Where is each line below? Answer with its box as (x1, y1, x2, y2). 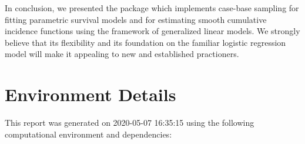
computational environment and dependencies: (5, 128, 172, 140)
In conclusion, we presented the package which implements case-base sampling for (5, 2, 299, 14)
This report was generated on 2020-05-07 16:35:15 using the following (5, 116, 254, 129)
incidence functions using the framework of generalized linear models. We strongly (5, 25, 300, 37)
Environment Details (5, 82, 176, 106)
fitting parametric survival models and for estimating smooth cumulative (5, 13, 267, 25)
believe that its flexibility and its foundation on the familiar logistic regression (5, 36, 286, 48)
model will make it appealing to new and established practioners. (5, 48, 239, 60)
